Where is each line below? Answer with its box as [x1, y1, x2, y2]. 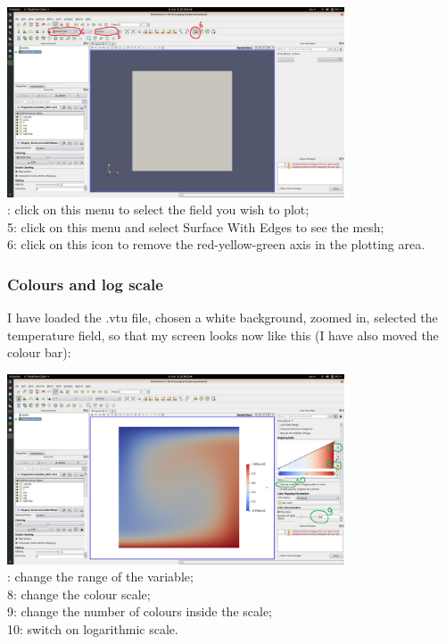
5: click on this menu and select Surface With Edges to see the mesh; [7, 217, 384, 236]
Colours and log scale [7, 272, 163, 295]
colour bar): [7, 343, 71, 362]
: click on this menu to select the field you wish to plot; [7, 200, 310, 219]
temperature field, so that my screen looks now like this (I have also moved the [7, 325, 439, 344]
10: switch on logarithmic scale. [7, 619, 178, 638]
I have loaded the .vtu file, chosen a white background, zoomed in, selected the [7, 308, 438, 327]
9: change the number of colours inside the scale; [7, 602, 273, 621]
